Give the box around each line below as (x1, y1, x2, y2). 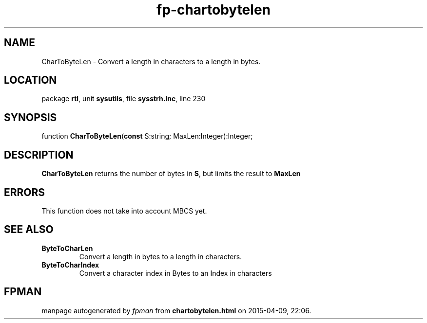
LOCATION (4, 74, 57, 87)
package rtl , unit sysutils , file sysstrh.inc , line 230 (41, 94, 206, 103)
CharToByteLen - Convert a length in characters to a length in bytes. (41, 57, 261, 66)
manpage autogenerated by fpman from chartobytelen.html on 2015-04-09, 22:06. (41, 306, 311, 315)
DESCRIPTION (4, 148, 74, 161)
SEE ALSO (4, 223, 54, 236)
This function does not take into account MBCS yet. (41, 206, 207, 215)
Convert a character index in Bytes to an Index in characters (79, 269, 272, 277)
